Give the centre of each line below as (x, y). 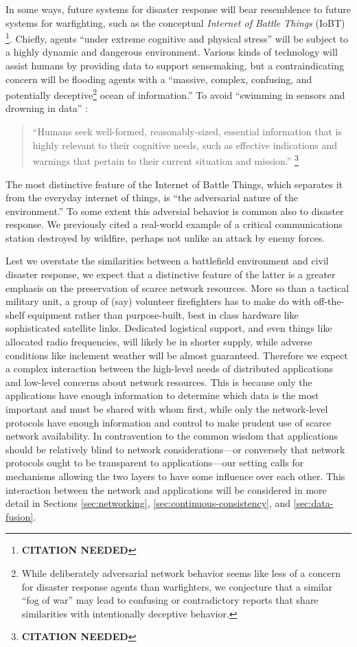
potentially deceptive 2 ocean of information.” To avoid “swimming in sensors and (175, 94)
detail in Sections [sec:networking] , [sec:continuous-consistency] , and (148, 503)
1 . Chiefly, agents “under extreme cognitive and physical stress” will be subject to (177, 37)
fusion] (20, 516)
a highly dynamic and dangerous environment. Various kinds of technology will (172, 52)
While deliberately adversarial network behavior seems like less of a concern (181, 572)
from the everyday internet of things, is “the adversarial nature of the (152, 197)
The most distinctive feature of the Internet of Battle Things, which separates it (174, 184)
